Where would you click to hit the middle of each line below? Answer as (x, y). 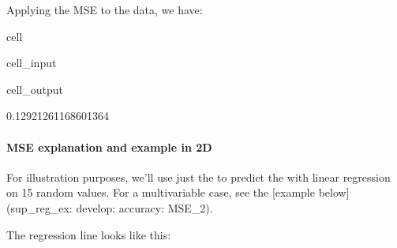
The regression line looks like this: (89, 234)
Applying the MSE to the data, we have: (105, 9)
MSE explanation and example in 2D (109, 147)
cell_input (32, 63)
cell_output (35, 89)
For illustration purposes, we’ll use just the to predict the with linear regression (198, 177)
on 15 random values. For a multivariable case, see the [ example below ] (178, 192)
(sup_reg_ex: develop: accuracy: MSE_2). (110, 207)
